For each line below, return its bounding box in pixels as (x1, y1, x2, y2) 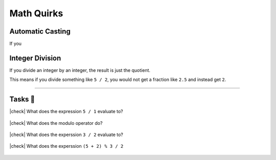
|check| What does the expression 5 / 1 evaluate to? (9, 109, 123, 115)
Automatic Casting (9, 27, 71, 36)
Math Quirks (9, 8, 63, 19)
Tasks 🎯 (9, 95, 35, 104)
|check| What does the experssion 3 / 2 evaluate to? (9, 131, 124, 138)
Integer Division (9, 54, 61, 62)
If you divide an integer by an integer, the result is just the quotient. (9, 67, 151, 73)
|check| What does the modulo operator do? (9, 120, 103, 126)
